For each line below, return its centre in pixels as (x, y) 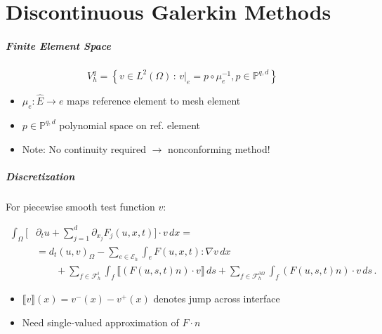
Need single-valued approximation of (100, 322)
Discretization (40, 176)
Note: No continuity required (84, 148)
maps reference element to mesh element (154, 101)
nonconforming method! (219, 148)
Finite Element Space (58, 45)
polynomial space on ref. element (130, 125)
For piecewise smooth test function (80, 206)
